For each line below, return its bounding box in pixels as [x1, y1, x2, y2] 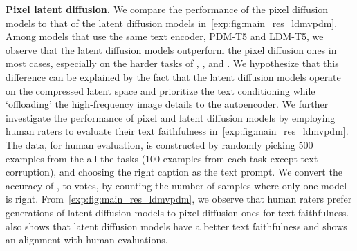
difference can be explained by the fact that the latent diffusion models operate [6, 69, 341, 84]
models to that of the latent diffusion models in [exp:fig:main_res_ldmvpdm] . [6, 15, 338, 30]
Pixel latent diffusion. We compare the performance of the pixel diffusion [6, 2, 329, 16]
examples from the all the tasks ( [6, 151, 146, 165]
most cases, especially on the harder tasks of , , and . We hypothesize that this [6, 56, 339, 71]
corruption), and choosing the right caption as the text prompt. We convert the [6, 165, 342, 179]
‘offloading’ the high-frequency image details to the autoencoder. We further [6, 97, 329, 111]
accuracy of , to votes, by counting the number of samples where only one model [6, 178, 347, 192]
